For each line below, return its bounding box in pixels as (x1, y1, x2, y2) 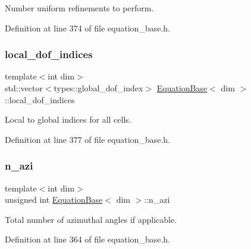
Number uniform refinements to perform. (5, 2, 154, 14)
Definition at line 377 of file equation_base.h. (5, 133, 170, 145)
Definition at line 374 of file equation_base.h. (5, 21, 170, 34)
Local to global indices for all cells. (5, 113, 131, 126)
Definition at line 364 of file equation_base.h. (5, 233, 170, 245)
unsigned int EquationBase (5, 193, 103, 206)
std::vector (5, 82, 43, 94)
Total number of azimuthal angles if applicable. (5, 213, 177, 225)
